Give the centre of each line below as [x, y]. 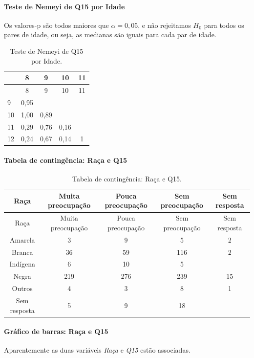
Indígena [22, 264]
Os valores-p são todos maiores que [56, 25]
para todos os [224, 25]
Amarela [22, 239]
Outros [22, 288]
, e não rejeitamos [164, 25]
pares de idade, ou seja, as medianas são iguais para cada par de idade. [110, 34]
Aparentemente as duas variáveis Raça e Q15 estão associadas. [97, 350]
